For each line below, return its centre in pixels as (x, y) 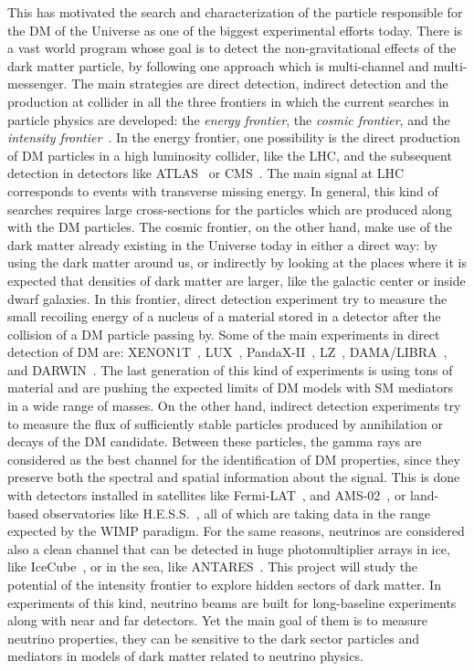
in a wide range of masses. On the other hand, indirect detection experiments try (234, 406)
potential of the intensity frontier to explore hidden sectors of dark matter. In (224, 584)
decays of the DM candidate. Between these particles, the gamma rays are (215, 441)
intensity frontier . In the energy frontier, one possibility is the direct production (234, 137)
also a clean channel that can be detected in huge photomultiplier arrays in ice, (229, 548)
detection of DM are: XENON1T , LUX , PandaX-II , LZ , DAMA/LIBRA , (227, 352)
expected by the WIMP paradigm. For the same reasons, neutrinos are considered (236, 531)
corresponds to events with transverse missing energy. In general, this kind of (223, 190)
